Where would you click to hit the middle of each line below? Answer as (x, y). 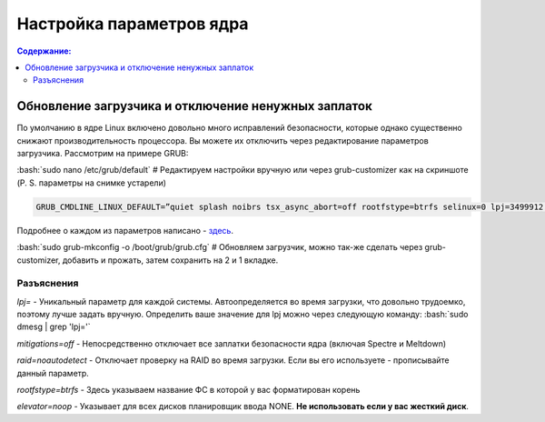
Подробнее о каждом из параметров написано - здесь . (125, 230)
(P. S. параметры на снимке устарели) (92, 183)
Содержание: (44, 51)
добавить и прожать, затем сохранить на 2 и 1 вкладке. (170, 260)
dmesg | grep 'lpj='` (54, 327)
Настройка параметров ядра (133, 24)
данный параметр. (53, 373)
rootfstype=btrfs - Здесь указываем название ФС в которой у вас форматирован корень (188, 390)
